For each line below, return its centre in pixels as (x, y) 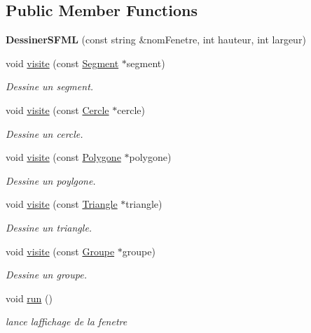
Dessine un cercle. (44, 133)
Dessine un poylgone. (51, 180)
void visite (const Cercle (57, 109)
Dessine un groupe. (46, 275)
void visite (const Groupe (60, 251)
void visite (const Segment (62, 63)
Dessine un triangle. (49, 227)
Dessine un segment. (50, 86)
